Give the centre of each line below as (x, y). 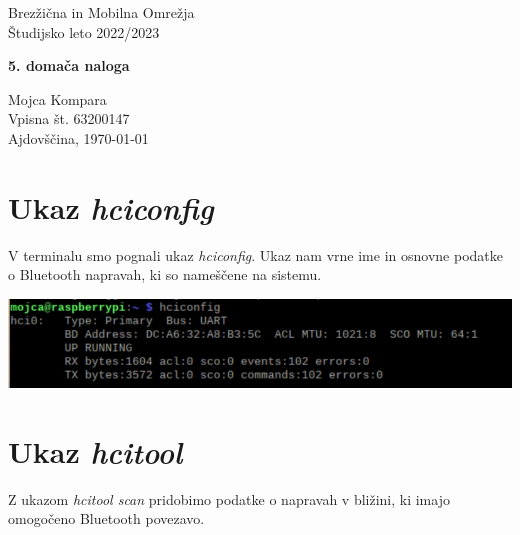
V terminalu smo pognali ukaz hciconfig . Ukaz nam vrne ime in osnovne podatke (255, 254)
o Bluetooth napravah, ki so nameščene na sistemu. (165, 274)
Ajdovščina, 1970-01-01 (78, 137)
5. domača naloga (69, 65)
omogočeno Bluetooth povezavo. (106, 518)
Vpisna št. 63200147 (69, 118)
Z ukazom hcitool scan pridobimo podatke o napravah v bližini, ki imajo (229, 498)
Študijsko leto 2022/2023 (84, 31)
